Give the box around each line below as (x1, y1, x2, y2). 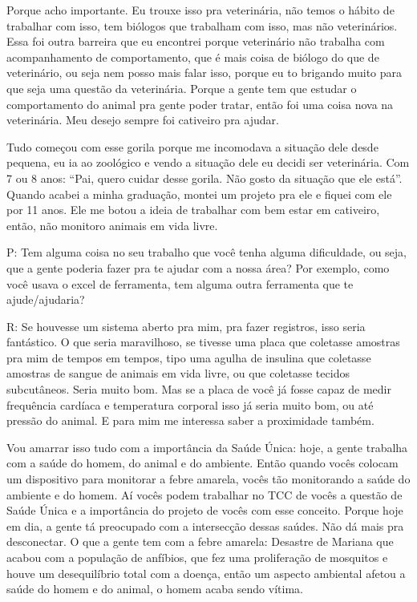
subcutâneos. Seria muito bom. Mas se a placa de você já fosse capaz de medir (6, 381, 391, 398)
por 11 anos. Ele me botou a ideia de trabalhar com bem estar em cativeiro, (6, 201, 380, 218)
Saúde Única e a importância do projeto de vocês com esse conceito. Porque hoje (6, 502, 403, 519)
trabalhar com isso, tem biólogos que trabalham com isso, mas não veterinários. (6, 17, 398, 34)
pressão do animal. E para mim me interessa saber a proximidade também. (6, 412, 374, 429)
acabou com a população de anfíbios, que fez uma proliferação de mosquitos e (6, 549, 388, 565)
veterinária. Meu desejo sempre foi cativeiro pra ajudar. (6, 111, 279, 128)
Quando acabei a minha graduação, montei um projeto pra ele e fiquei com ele (6, 185, 392, 202)
